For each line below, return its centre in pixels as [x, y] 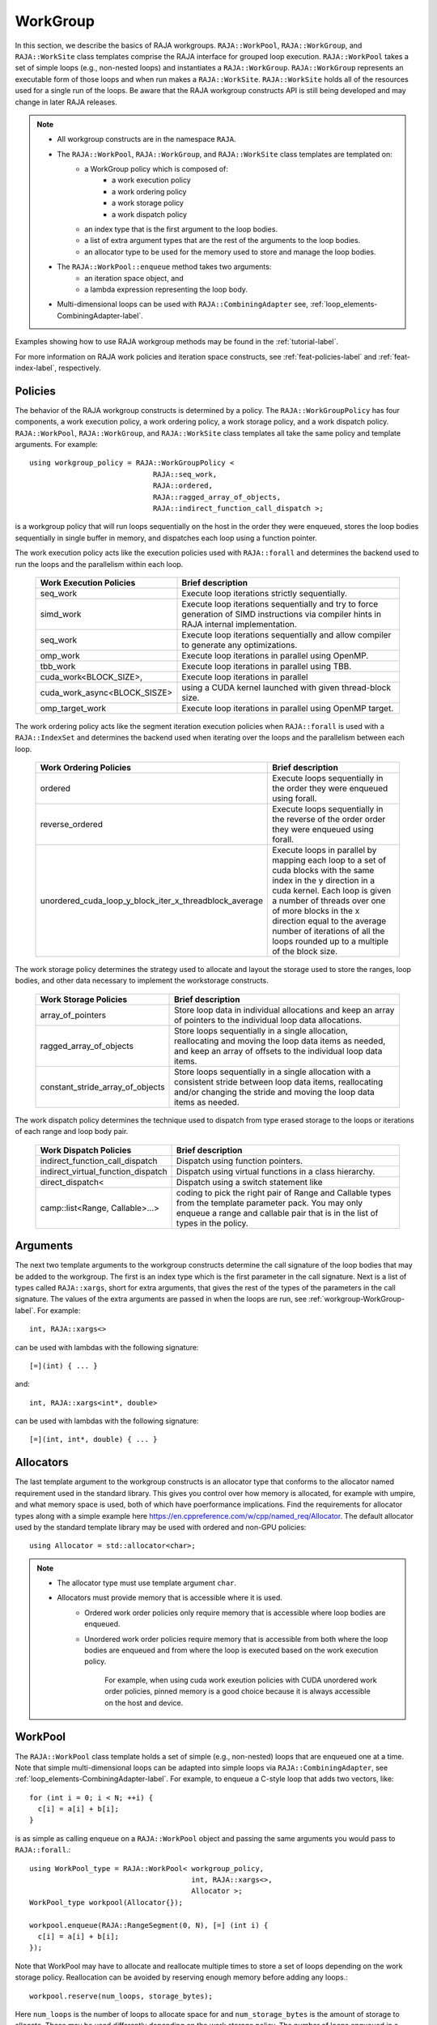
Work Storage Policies [84, 999]
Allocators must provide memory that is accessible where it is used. [170, 1598]
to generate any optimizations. [240, 645]
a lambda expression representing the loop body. [166, 289]
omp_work [60, 655]
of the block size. [305, 952]
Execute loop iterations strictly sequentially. [265, 593]
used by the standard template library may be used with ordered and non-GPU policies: [161, 1527]
